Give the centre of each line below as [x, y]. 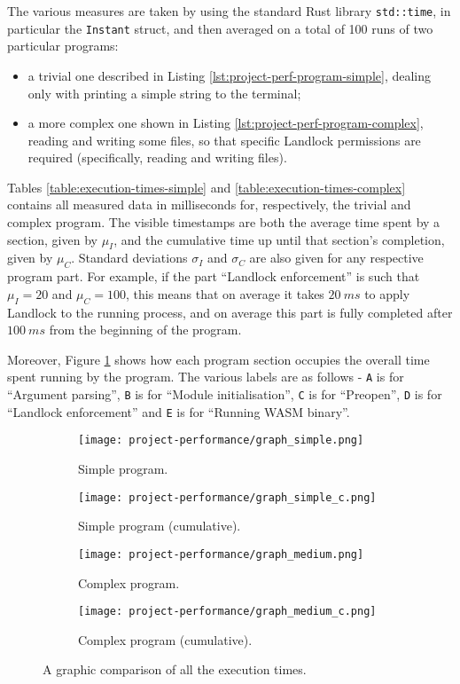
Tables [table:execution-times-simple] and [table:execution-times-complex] [207, 187]
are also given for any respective [336, 258]
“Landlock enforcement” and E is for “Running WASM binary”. [179, 411]
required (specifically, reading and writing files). [157, 157]
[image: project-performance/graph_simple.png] [221, 440]
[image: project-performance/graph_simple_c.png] [227, 497]
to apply [387, 293]
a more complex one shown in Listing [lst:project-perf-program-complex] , [226, 123]
